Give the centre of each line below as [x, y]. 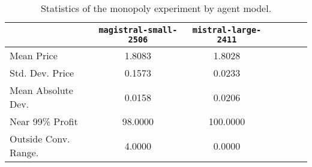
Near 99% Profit [44, 121]
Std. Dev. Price [42, 73]
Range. [24, 152]
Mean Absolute [41, 90]
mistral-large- [227, 30]
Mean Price [34, 55]
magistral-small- [138, 30]
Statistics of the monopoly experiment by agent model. [156, 8]
